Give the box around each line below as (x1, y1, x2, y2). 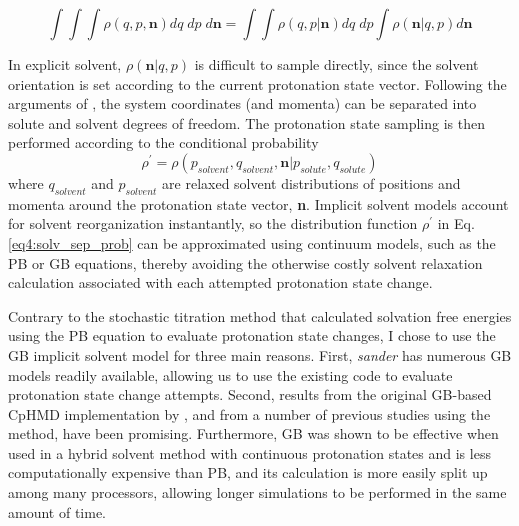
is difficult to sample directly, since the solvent (194, 54, 479, 74)
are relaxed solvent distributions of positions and (162, 172, 461, 193)
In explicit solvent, (8, 54, 122, 74)
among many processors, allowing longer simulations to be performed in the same (8, 482, 507, 503)
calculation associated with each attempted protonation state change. (8, 272, 433, 293)
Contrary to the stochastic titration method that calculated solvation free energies (8, 305, 512, 326)
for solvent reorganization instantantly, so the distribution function (8, 213, 418, 234)
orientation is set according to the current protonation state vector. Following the (8, 73, 507, 94)
